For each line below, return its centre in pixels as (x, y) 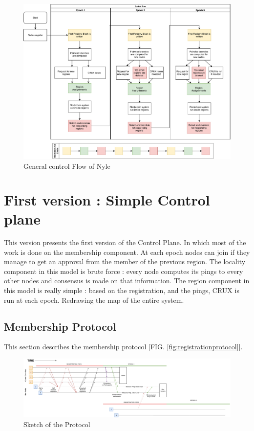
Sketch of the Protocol (57, 424)
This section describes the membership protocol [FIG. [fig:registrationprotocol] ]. (123, 347)
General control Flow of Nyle (67, 166)
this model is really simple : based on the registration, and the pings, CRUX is (122, 290)
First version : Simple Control (107, 199)
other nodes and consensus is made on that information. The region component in (127, 281)
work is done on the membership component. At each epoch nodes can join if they (127, 252)
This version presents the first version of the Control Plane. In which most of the (125, 242)
